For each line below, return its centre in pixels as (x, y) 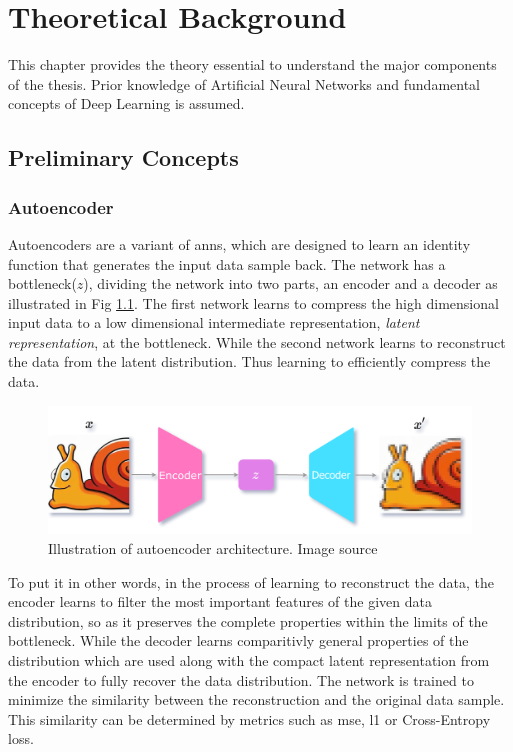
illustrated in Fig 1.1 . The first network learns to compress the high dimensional (253, 302)
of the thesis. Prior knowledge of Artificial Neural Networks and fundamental (244, 83)
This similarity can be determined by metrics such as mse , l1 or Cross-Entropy (249, 718)
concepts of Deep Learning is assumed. (126, 103)
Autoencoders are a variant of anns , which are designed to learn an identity (239, 243)
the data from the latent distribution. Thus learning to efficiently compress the (249, 361)
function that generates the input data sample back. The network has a (227, 263)
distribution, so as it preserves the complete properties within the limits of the (248, 620)
